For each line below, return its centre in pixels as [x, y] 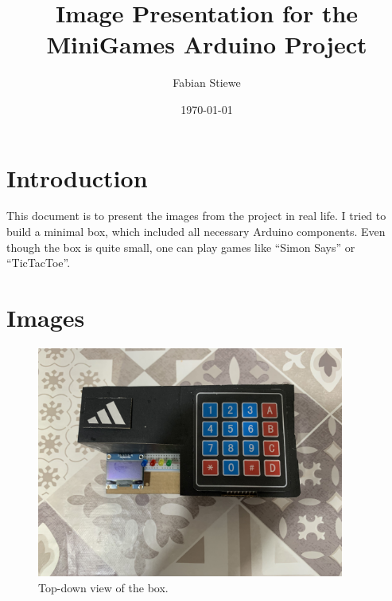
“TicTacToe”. [39, 263]
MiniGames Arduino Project [207, 44]
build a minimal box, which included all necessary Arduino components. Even [196, 232]
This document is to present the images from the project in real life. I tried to [196, 216]
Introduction [77, 177]
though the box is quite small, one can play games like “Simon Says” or [181, 247]
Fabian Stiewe [207, 82]
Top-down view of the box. [103, 587]
